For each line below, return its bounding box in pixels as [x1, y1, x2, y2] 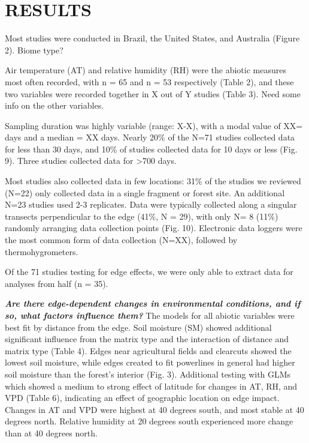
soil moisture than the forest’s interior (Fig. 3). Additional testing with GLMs [5, 367, 291, 380]
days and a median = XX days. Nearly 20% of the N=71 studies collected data [5, 131, 295, 143]
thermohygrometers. [5, 245, 78, 258]
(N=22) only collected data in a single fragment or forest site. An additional [5, 186, 285, 199]
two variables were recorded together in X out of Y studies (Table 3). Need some [5, 87, 301, 100]
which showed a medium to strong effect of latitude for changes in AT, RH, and [5, 379, 298, 392]
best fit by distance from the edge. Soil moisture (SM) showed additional [5, 321, 272, 333]
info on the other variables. [5, 99, 104, 112]
